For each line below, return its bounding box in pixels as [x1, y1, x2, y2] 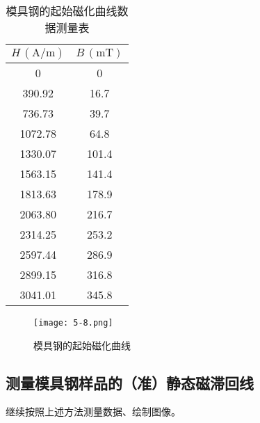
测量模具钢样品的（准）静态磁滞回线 [6, 372, 254, 393]
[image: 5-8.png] [33, 318, 113, 328]
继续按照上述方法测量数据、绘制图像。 [6, 404, 181, 419]
